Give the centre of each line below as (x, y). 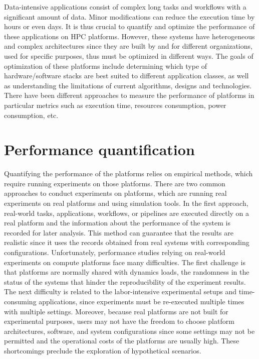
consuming (20, 301)
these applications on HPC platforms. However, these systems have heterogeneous (129, 36)
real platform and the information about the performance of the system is (117, 223)
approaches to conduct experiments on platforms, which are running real (115, 193)
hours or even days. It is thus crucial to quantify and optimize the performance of (129, 26)
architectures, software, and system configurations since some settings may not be (129, 331)
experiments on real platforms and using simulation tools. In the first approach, (126, 203)
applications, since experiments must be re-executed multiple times (142, 301)
